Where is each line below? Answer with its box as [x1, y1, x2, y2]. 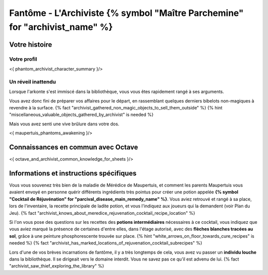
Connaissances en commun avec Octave [9, 143, 138, 152]
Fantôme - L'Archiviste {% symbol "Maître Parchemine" [9, 7, 244, 18]
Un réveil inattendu [9, 78, 56, 85]
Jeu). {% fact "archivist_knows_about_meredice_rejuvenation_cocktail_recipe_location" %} [9, 210, 196, 216]
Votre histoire [9, 40, 52, 49]
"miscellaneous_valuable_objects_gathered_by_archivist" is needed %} [9, 112, 154, 118]
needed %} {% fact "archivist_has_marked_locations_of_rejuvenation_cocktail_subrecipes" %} [9, 240, 202, 246]
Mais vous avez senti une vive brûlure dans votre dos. [9, 121, 120, 127]
